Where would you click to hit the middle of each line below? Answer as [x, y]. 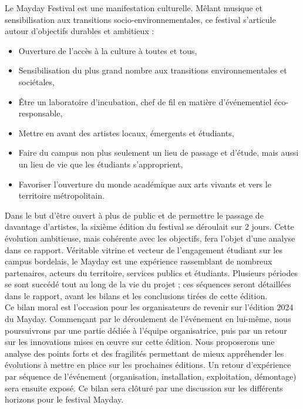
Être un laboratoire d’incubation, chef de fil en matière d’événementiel [145, 101]
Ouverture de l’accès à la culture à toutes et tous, [108, 50]
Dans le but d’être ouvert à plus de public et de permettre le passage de [134, 215]
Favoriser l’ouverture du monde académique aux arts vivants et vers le [145, 184]
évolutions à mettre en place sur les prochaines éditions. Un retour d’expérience [148, 365]
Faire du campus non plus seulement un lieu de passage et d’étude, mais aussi [159, 152]
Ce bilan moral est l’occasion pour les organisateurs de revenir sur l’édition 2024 [149, 307]
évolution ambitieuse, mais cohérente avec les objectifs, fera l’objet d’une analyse [150, 238]
